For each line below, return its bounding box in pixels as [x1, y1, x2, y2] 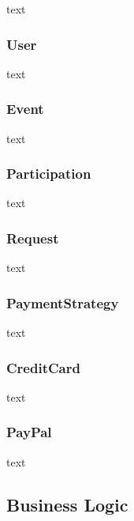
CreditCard [6, 357, 80, 377]
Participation [6, 164, 91, 183]
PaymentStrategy [6, 293, 119, 312]
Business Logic [6, 492, 128, 516]
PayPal [6, 422, 52, 442]
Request [6, 228, 59, 247]
